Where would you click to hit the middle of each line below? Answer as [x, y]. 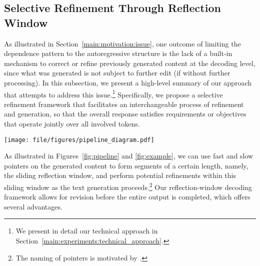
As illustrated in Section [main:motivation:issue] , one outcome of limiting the [122, 43]
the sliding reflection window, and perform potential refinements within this [120, 175]
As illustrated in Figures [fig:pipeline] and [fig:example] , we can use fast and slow [129, 156]
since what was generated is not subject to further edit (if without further [117, 73]
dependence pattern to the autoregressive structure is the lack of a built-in [118, 53]
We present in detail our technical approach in [87, 231]
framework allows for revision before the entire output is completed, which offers [127, 197]
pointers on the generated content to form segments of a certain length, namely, [126, 165]
